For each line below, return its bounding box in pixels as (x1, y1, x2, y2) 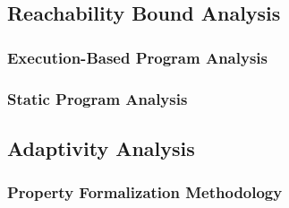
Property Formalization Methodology (7, 181, 283, 204)
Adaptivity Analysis (7, 134, 195, 161)
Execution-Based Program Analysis (7, 46, 268, 68)
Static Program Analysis (7, 87, 188, 109)
